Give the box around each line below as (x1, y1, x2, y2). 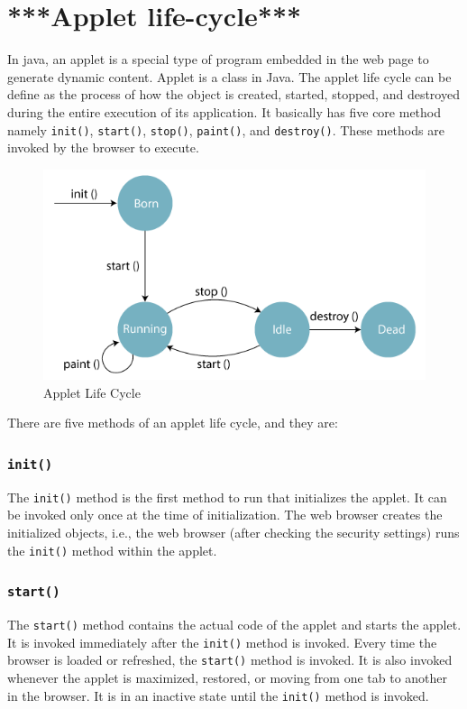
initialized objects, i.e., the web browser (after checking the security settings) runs (7, 523, 460, 542)
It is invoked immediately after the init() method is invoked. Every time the (7, 632, 437, 651)
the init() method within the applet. (7, 540, 217, 559)
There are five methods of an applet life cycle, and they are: (7, 413, 338, 432)
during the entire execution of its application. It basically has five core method (7, 102, 442, 121)
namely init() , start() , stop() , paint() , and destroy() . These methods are (7, 120, 444, 139)
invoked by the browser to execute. (7, 138, 199, 157)
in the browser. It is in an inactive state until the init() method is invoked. (7, 686, 429, 704)
